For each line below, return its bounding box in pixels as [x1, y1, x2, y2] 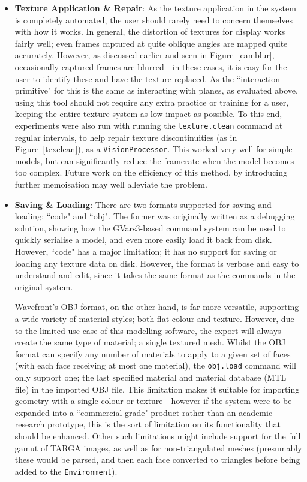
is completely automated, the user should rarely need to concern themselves [14, 13, 293, 26]
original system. [14, 280, 73, 293]
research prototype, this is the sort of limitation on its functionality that [14, 418, 281, 430]
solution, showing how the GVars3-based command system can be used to [14, 221, 286, 234]
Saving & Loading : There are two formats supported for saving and [14, 198, 272, 210]
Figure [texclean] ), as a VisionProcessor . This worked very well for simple [14, 143, 293, 155]
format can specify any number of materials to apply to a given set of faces [14, 347, 291, 360]
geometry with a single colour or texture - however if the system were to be [14, 394, 292, 407]
